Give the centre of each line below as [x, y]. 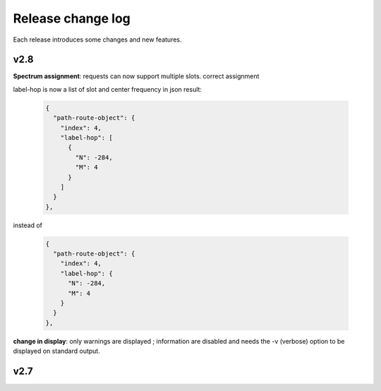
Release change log [72, 18]
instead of [28, 225]
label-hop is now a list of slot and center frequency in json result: [108, 89]
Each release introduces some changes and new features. [98, 40]
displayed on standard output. [56, 351]
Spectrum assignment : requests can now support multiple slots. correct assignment [136, 76]
